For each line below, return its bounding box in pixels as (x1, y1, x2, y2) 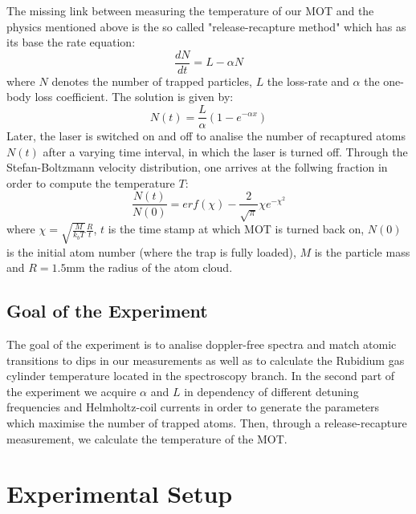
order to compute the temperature (6, 174, 175, 191)
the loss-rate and (267, 72, 349, 89)
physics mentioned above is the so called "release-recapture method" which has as (6, 18, 406, 34)
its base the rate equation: (6, 34, 136, 51)
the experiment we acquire (6, 382, 137, 399)
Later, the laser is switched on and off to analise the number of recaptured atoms (6, 127, 406, 144)
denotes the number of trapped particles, (51, 72, 252, 89)
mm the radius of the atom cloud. (66, 259, 233, 276)
